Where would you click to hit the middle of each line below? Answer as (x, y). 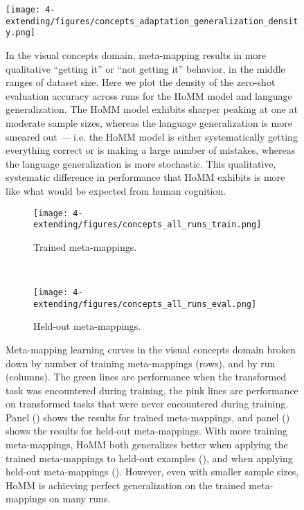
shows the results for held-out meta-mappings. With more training (146, 431)
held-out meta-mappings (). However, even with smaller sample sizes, (152, 472)
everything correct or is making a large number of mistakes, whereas (151, 150)
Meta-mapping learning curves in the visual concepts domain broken (151, 349)
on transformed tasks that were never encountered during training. (147, 404)
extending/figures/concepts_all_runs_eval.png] (145, 304)
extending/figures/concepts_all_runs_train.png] (147, 225)
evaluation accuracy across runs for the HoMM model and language (149, 95)
